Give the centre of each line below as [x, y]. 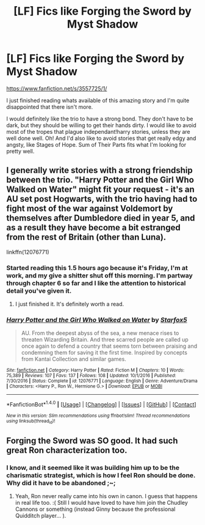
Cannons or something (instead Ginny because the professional [95, 509]
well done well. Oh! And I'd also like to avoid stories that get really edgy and [101, 138]
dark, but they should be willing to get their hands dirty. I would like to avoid [101, 125]
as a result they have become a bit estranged [94, 228]
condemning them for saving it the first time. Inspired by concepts [104, 353]
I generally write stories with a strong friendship [100, 170]
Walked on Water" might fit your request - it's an [101, 190]
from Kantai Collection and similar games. [74, 359]
